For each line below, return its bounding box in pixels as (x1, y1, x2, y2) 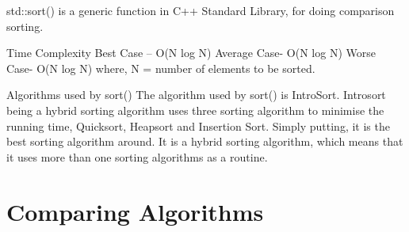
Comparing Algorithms (6, 195, 264, 227)
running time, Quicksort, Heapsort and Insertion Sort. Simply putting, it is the (6, 117, 390, 134)
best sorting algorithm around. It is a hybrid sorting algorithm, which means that (6, 133, 403, 150)
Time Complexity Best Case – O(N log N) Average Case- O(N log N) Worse (6, 44, 376, 61)
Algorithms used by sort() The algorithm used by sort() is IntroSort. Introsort (6, 86, 386, 103)
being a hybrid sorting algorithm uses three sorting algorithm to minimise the (6, 101, 384, 118)
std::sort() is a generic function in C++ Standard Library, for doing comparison (6, 2, 395, 18)
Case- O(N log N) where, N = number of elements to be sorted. (6, 59, 315, 76)
